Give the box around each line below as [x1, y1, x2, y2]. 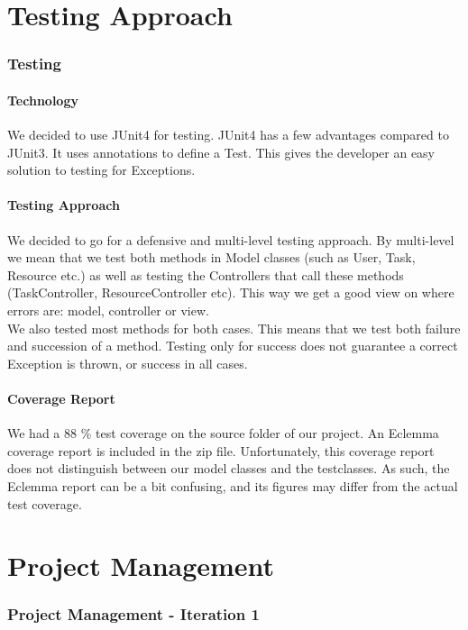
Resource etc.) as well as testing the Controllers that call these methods [7, 265, 404, 284]
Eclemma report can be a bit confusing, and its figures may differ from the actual [7, 476, 458, 495]
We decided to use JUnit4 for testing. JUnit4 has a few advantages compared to [7, 125, 449, 144]
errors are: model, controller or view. [7, 300, 209, 319]
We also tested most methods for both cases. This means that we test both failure [7, 318, 461, 337]
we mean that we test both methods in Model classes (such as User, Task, [7, 248, 416, 267]
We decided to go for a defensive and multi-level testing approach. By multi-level [7, 230, 454, 249]
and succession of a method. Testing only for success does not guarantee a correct [7, 336, 458, 355]
